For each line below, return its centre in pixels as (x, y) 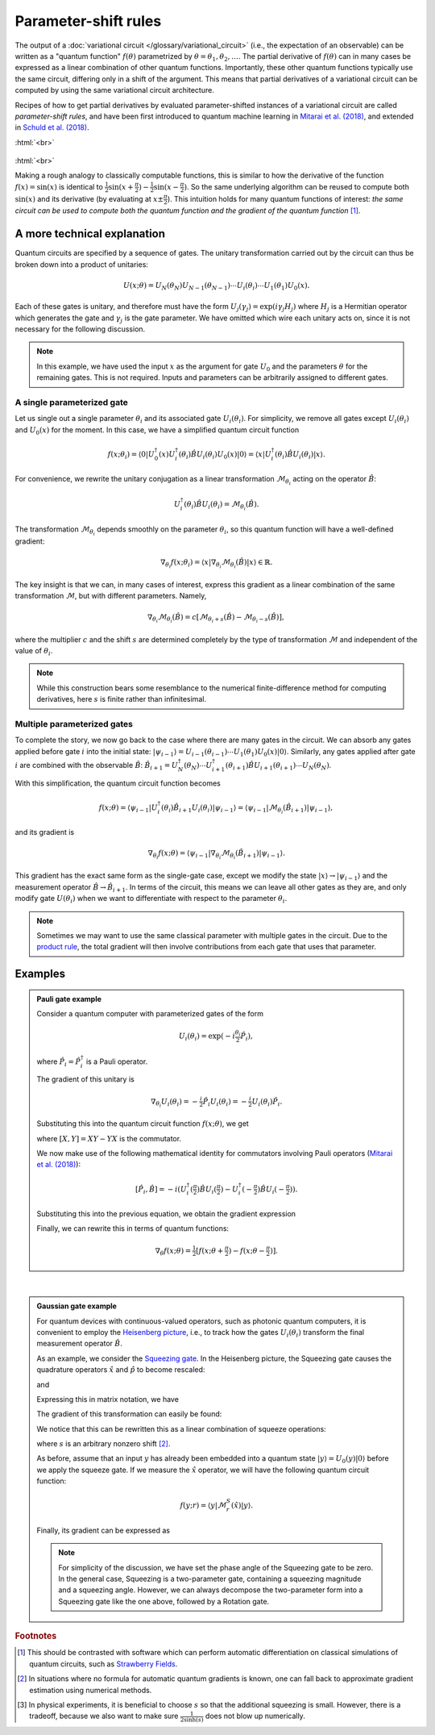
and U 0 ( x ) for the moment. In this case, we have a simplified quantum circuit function (157, 430)
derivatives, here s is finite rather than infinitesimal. (122, 699)
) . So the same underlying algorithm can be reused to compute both (297, 186)
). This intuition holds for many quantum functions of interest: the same (285, 198)
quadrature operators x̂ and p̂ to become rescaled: (121, 1370)
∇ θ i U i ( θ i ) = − (174, 1103)
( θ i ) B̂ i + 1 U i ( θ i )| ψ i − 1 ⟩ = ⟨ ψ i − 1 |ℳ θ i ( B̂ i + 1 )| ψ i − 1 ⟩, (247, 809)
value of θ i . (34, 652)
